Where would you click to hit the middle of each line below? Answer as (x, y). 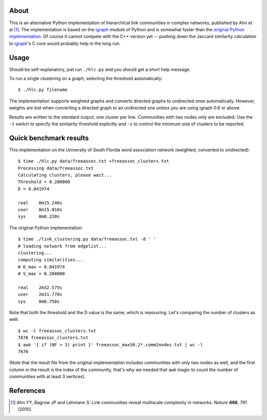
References (27, 391)
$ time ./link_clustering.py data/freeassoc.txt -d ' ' (87, 239)
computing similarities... (51, 260)
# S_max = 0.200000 (42, 274)
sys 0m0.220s (39, 217)
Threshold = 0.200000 (44, 182)
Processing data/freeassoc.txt (56, 168)
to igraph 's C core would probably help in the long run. (65, 43)
